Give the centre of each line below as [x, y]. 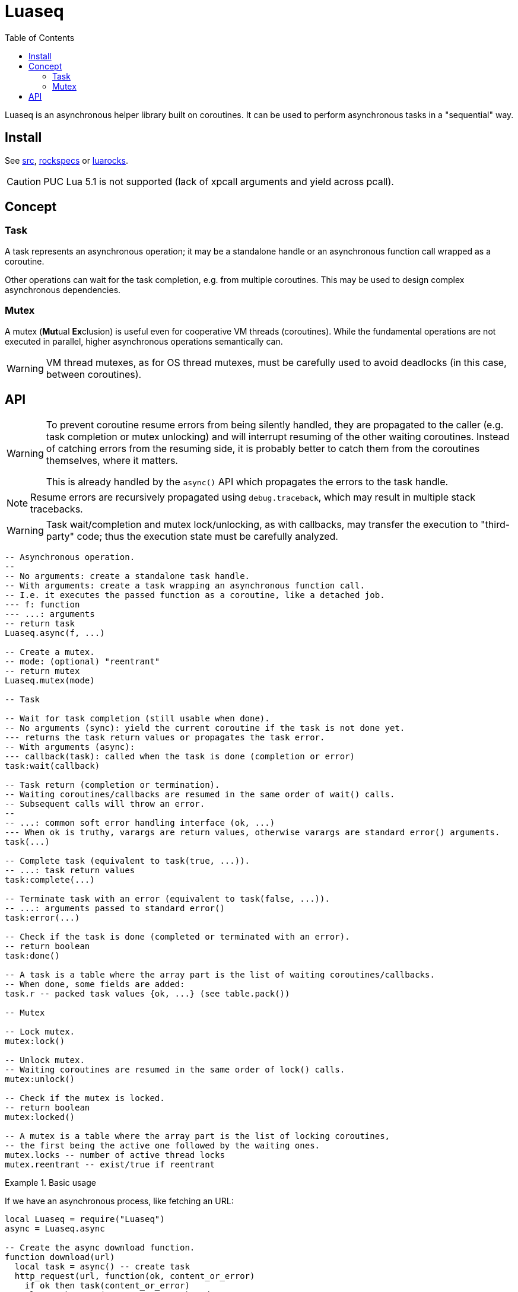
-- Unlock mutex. [45, 1060]
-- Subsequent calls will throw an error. [105, 804]
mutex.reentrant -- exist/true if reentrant [110, 1165]
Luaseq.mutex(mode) [50, 681]
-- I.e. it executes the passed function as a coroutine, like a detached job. [195, 595]
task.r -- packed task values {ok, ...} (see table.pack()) [147, 994]
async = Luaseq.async [55, 1229]
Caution [24, 181]
